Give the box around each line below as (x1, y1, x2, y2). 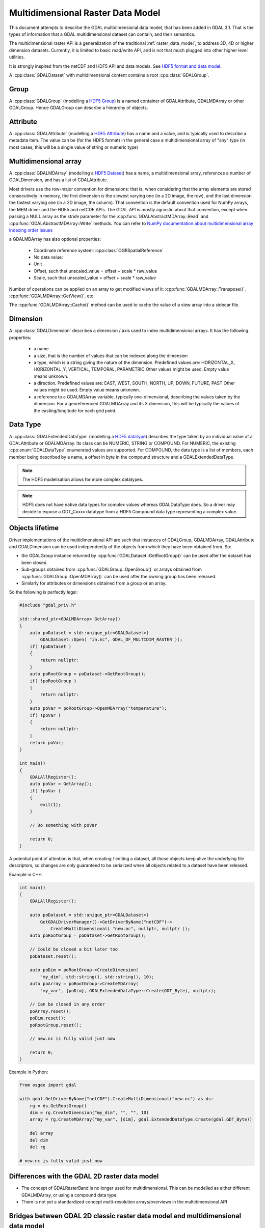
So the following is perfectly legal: (9, 589, 78, 595)
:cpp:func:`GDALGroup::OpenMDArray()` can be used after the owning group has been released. (21, 573, 217, 579)
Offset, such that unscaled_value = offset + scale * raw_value (33, 268, 157, 274)
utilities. (9, 54, 25, 60)
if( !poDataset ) (29, 643, 72, 649)
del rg (29, 1144, 46, 1149)
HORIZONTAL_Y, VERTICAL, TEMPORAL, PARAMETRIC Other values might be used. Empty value (33, 366, 229, 372)
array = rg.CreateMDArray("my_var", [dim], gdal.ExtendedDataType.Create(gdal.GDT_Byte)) (29, 1116, 253, 1122)
